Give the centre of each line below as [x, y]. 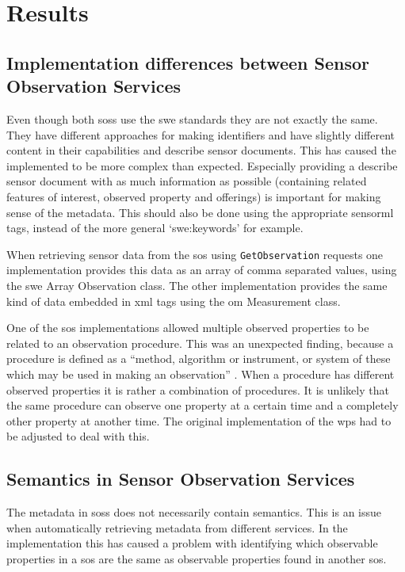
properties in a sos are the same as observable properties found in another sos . [197, 558]
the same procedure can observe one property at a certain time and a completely [202, 405]
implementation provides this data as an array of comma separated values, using [202, 270]
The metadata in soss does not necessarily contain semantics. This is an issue [194, 512]
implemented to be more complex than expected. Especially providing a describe [202, 165]
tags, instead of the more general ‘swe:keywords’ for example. [155, 228]
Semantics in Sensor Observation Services [181, 479]
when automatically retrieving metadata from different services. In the [177, 527]
